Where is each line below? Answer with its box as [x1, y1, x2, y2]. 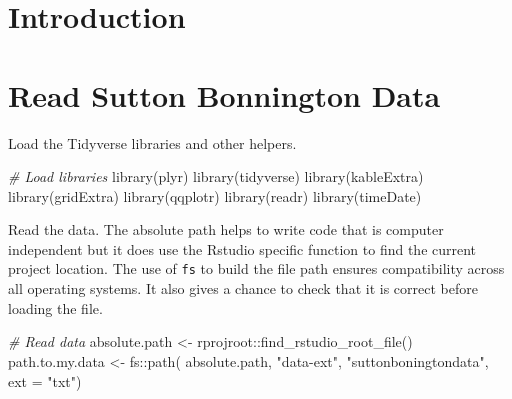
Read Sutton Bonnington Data [8, 74, 441, 115]
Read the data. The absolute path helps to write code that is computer [8, 219, 444, 240]
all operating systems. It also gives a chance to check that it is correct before [8, 278, 478, 299]
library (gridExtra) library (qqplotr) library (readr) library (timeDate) [8, 185, 422, 206]
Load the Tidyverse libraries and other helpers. [8, 132, 297, 153]
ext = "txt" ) [8, 370, 82, 391]
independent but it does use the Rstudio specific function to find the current [8, 238, 477, 259]
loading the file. [8, 297, 103, 318]
